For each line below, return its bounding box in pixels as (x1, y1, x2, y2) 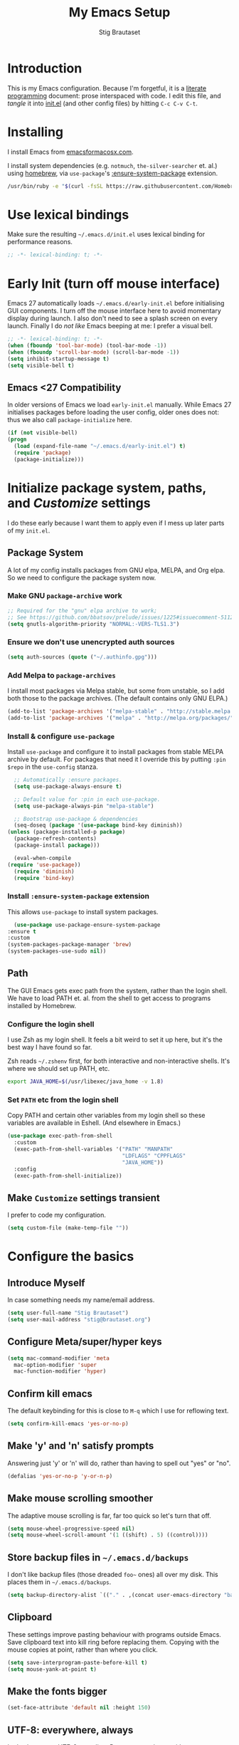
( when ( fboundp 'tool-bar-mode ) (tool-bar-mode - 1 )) (7, 342, 167, 350)
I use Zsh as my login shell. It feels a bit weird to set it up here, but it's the (7, 1035, 223, 1044)
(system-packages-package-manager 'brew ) (7, 941, 132, 948)
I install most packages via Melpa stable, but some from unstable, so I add (7, 686, 225, 695)
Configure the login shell (7, 1019, 95, 1029)
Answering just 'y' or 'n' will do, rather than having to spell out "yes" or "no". (7, 1459, 231, 1467)
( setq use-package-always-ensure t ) (14, 782, 122, 790)
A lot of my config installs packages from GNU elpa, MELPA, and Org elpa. (7, 565, 225, 574)
